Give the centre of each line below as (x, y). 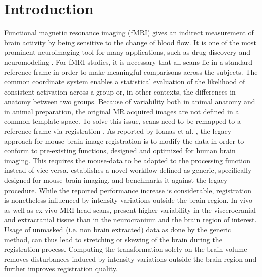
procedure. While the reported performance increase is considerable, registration (128, 190)
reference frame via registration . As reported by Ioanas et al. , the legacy (118, 131)
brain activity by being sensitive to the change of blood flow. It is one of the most (130, 42)
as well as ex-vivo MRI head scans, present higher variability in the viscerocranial (130, 209)
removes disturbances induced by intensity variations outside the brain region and (130, 259)
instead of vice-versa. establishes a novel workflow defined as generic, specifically (128, 170)
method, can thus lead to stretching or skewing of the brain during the (113, 239)
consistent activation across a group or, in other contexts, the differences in (120, 91)
